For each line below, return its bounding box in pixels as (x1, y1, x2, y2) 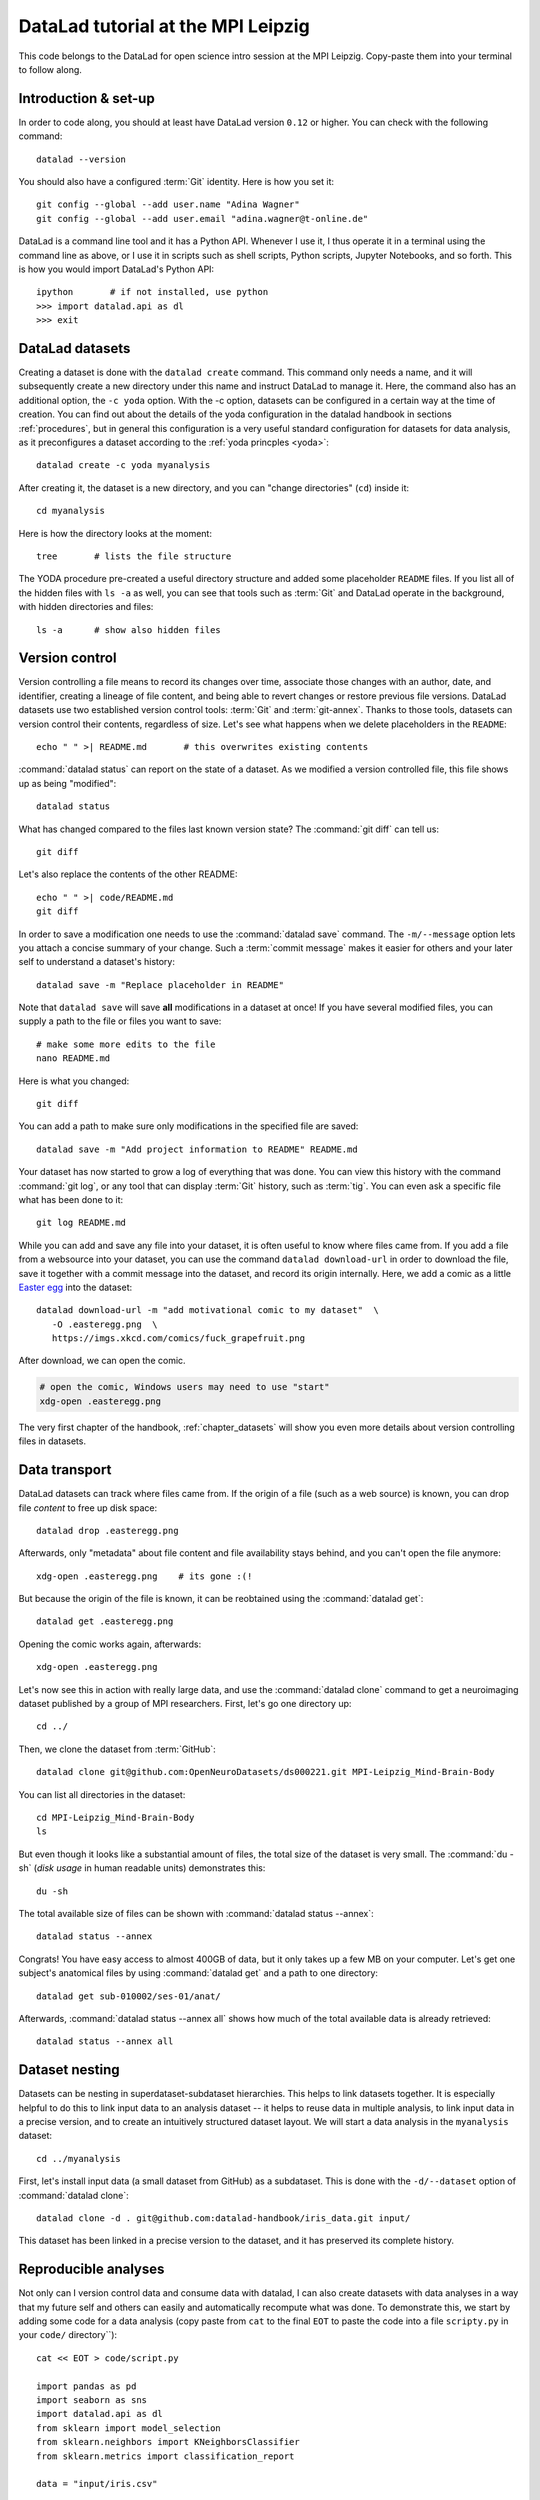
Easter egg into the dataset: (18, 1281, 133, 1293)
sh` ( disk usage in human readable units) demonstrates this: (18, 1862, 266, 1874)
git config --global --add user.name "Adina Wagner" (36, 199, 300, 210)
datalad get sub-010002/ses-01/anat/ (36, 1990, 222, 2002)
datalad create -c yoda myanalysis (36, 460, 211, 471)
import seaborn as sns (36, 2394, 148, 2405)
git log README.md (36, 1217, 127, 1229)
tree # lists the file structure (36, 550, 232, 562)
